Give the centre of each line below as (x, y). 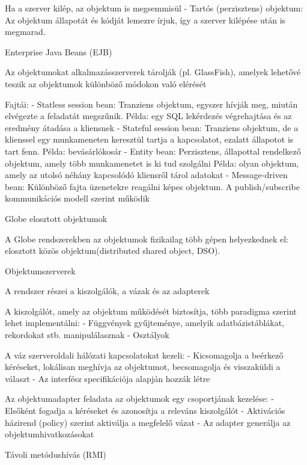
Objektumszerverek (40, 270)
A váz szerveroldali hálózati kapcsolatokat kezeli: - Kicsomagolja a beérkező (144, 355)
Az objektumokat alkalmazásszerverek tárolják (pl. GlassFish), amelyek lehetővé (153, 72)
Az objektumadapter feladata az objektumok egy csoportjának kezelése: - (139, 399)
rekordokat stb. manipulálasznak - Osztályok (87, 335)
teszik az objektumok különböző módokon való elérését (106, 83)
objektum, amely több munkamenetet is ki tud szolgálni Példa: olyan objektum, (152, 163)
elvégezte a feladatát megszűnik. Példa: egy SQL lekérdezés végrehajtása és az (148, 116)
